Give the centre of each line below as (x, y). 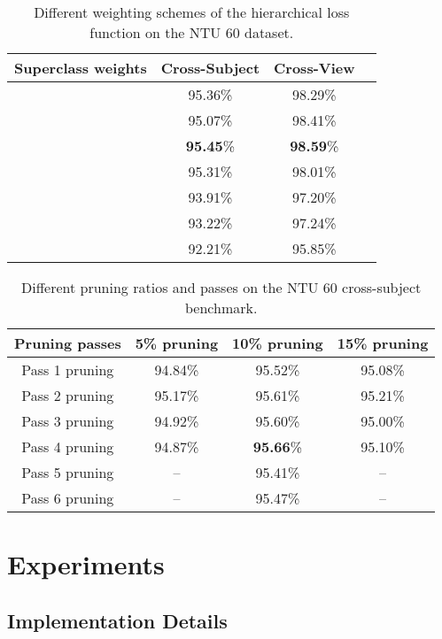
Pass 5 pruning (68, 472)
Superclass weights (81, 68)
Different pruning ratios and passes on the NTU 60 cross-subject (221, 287)
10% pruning (278, 343)
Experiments (86, 564)
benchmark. (221, 308)
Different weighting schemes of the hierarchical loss (192, 12)
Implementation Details (117, 620)
